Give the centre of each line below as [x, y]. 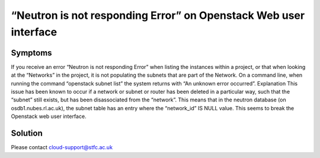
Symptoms [32, 53]
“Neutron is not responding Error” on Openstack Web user [158, 15]
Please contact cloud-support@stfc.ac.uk [62, 147]
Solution [27, 134]
